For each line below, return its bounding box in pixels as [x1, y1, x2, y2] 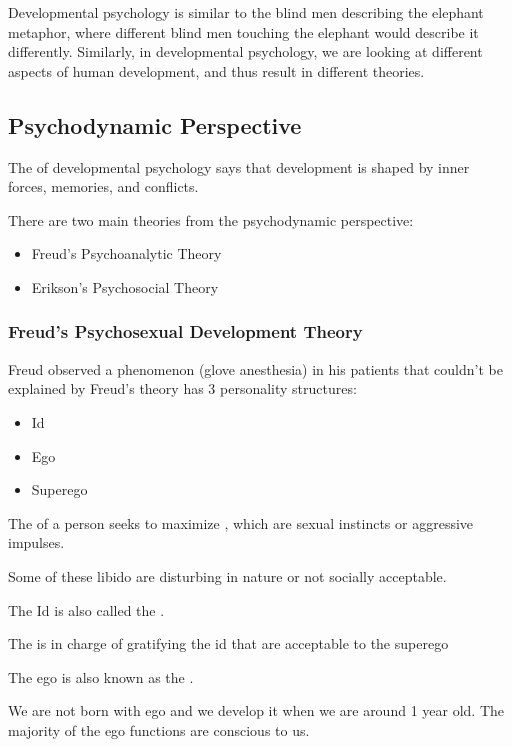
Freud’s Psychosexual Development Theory [8, 319, 363, 344]
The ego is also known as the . [8, 666, 194, 687]
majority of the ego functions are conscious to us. [8, 719, 310, 740]
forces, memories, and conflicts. [8, 176, 199, 197]
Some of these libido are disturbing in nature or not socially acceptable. [8, 565, 447, 586]
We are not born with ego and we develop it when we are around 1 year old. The [8, 700, 505, 721]
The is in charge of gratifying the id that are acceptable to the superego [8, 633, 449, 654]
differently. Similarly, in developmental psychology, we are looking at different [8, 41, 483, 62]
